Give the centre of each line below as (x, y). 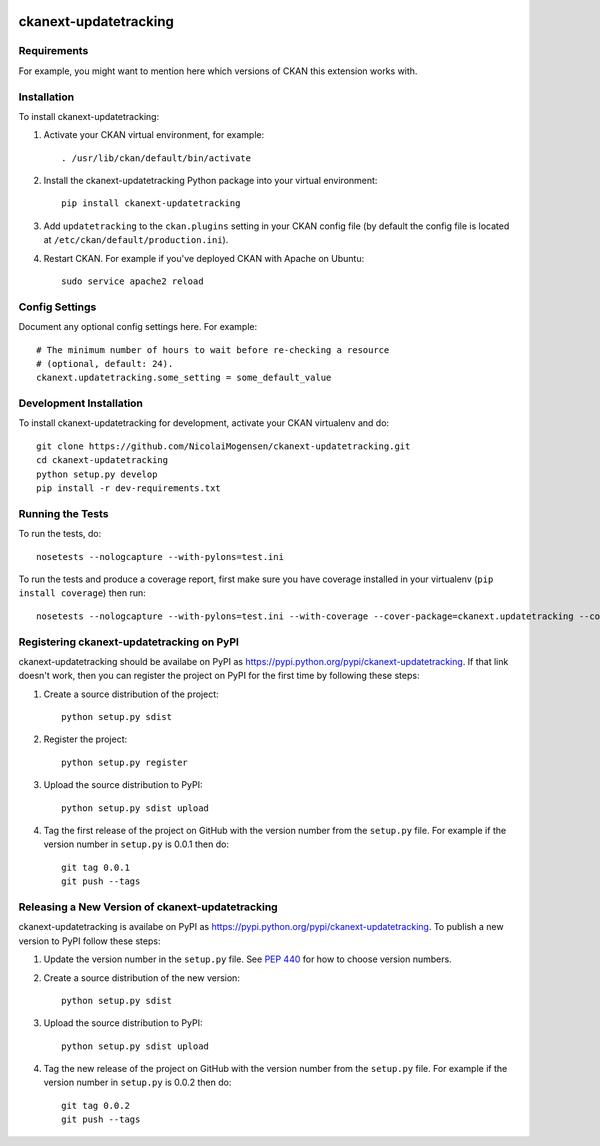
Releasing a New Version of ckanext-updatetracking (148, 907)
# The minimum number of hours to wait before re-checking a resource (213, 349)
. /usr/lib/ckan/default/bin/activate (156, 158)
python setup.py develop (97, 474)
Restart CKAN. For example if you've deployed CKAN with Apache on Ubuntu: (204, 258)
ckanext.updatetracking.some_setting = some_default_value (184, 378)
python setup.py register (125, 762)
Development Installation (81, 403)
